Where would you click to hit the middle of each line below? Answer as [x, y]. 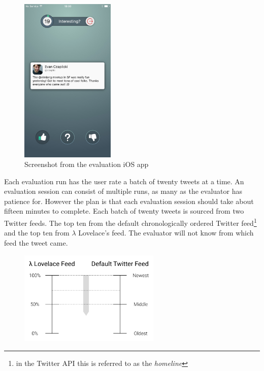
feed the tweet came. [36, 242]
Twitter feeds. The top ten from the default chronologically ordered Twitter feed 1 [130, 222]
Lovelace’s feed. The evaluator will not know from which [166, 233]
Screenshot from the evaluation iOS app [87, 164]
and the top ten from [37, 233]
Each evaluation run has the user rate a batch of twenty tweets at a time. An [124, 181]
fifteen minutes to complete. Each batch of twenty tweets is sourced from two [124, 211]
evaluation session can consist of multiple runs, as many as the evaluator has [123, 191]
